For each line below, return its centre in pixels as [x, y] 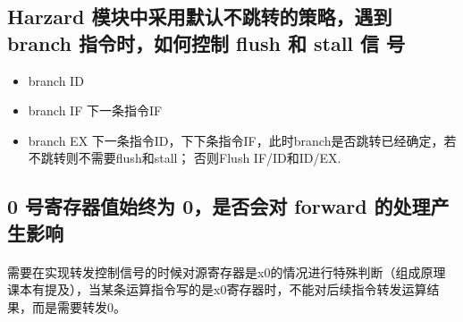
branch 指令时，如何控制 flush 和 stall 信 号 [206, 42]
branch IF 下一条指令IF [95, 110]
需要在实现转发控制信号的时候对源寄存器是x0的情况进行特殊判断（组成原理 [227, 271]
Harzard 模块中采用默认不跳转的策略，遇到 [200, 17]
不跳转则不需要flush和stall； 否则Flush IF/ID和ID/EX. [185, 158]
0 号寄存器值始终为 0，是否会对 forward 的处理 [219, 206]
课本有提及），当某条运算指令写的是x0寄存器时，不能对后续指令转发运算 [217, 289]
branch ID [56, 80]
